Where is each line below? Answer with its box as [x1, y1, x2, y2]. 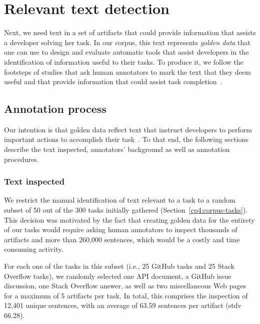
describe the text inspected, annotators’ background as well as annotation [4, 144, 230, 154]
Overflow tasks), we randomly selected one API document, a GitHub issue [4, 270, 231, 281]
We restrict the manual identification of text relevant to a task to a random [4, 195, 235, 205]
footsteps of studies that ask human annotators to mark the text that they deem [4, 66, 251, 77]
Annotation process [4, 101, 106, 116]
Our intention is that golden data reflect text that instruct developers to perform [4, 124, 252, 134]
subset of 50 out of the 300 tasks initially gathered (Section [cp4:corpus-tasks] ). [4, 205, 248, 215]
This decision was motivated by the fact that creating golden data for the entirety [4, 214, 255, 225]
